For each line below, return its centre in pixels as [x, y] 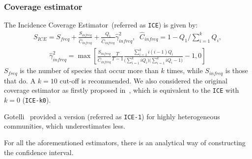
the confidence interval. [39, 152]
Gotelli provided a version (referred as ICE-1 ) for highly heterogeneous [112, 116]
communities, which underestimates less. [65, 126]
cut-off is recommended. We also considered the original [143, 80]
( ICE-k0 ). [37, 100]
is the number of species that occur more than [89, 70]
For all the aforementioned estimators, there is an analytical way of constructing [125, 143]
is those [237, 70]
